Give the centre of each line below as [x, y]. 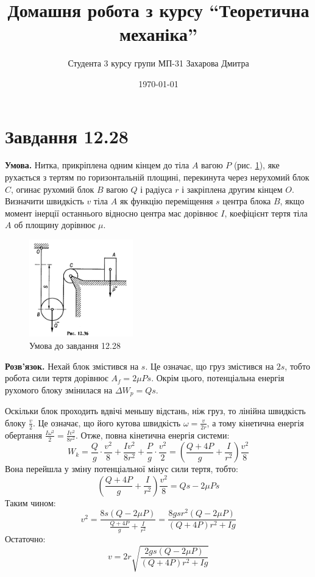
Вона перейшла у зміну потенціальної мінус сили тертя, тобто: [122, 469]
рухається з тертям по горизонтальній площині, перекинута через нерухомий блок [157, 177]
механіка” [158, 34]
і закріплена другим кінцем [232, 189]
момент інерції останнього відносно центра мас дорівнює [111, 213]
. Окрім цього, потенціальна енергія [218, 378]
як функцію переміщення [166, 201]
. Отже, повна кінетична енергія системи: [153, 435]
